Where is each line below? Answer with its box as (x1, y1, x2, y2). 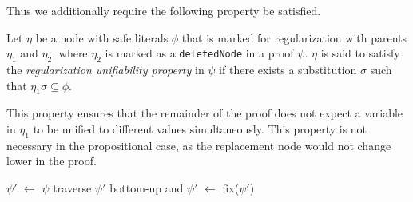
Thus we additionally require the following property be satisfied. (6, 2, 321, 18)
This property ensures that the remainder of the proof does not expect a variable (6, 105, 403, 121)
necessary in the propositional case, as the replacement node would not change (6, 137, 391, 153)
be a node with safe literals (35, 29, 169, 46)
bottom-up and (109, 179, 184, 196)
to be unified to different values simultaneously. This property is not (33, 120, 367, 137)
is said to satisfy (320, 45, 400, 61)
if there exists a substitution (219, 61, 357, 77)
